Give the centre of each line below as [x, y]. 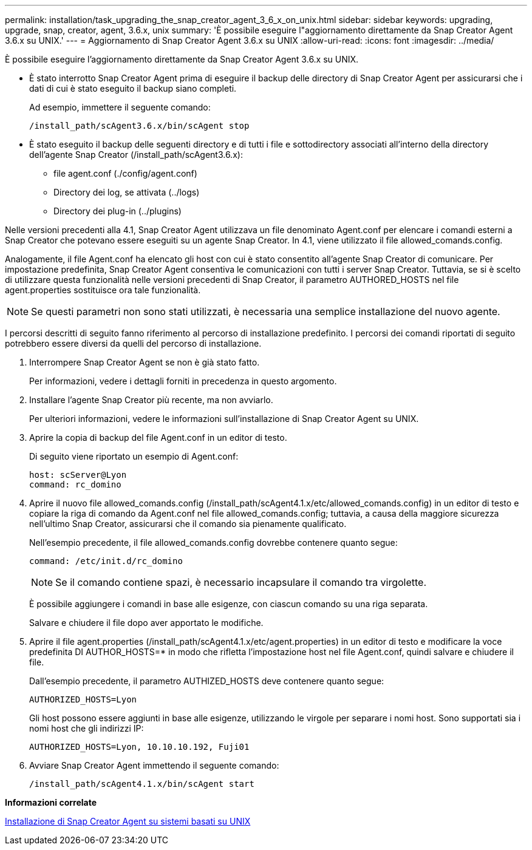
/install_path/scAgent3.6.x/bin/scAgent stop [139, 126]
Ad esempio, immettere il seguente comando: [120, 107]
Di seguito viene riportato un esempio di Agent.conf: [134, 456]
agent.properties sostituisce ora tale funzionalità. [103, 290]
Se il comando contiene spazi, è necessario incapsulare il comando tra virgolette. [241, 582]
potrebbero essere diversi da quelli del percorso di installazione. [133, 343]
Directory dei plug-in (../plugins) [118, 211]
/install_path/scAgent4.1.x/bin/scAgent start [142, 784]
